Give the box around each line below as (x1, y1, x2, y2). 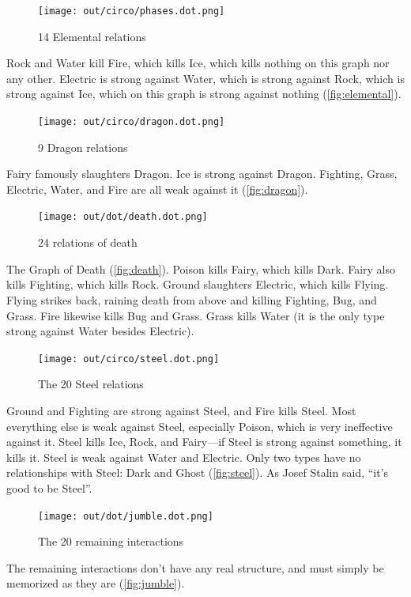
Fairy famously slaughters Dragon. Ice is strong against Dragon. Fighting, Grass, (6, 165, 398, 182)
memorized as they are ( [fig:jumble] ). (6, 575, 185, 591)
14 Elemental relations (38, 28, 146, 44)
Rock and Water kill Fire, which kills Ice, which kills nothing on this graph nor (6, 55, 390, 71)
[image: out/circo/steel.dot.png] (38, 353, 220, 365)
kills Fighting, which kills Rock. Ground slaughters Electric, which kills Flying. (6, 276, 389, 293)
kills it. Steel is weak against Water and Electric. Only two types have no (6, 448, 361, 465)
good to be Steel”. (6, 479, 92, 496)
